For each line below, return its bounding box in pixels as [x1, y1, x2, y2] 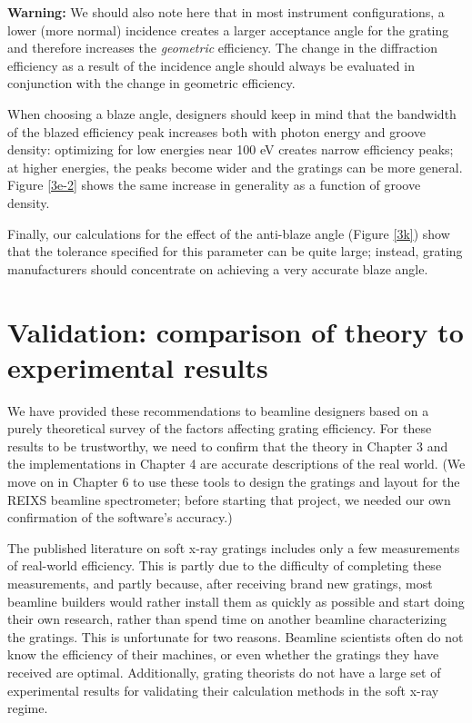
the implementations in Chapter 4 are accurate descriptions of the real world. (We [7, 454, 466, 473]
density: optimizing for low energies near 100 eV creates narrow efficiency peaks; [7, 140, 454, 159]
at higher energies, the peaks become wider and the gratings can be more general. [7, 157, 463, 176]
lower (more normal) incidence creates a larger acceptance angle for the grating [7, 20, 449, 39]
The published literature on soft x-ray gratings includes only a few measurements [7, 538, 460, 557]
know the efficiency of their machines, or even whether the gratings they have [7, 645, 439, 664]
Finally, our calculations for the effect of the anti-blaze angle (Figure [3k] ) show [7, 223, 450, 243]
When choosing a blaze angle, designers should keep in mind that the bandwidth [7, 104, 457, 123]
